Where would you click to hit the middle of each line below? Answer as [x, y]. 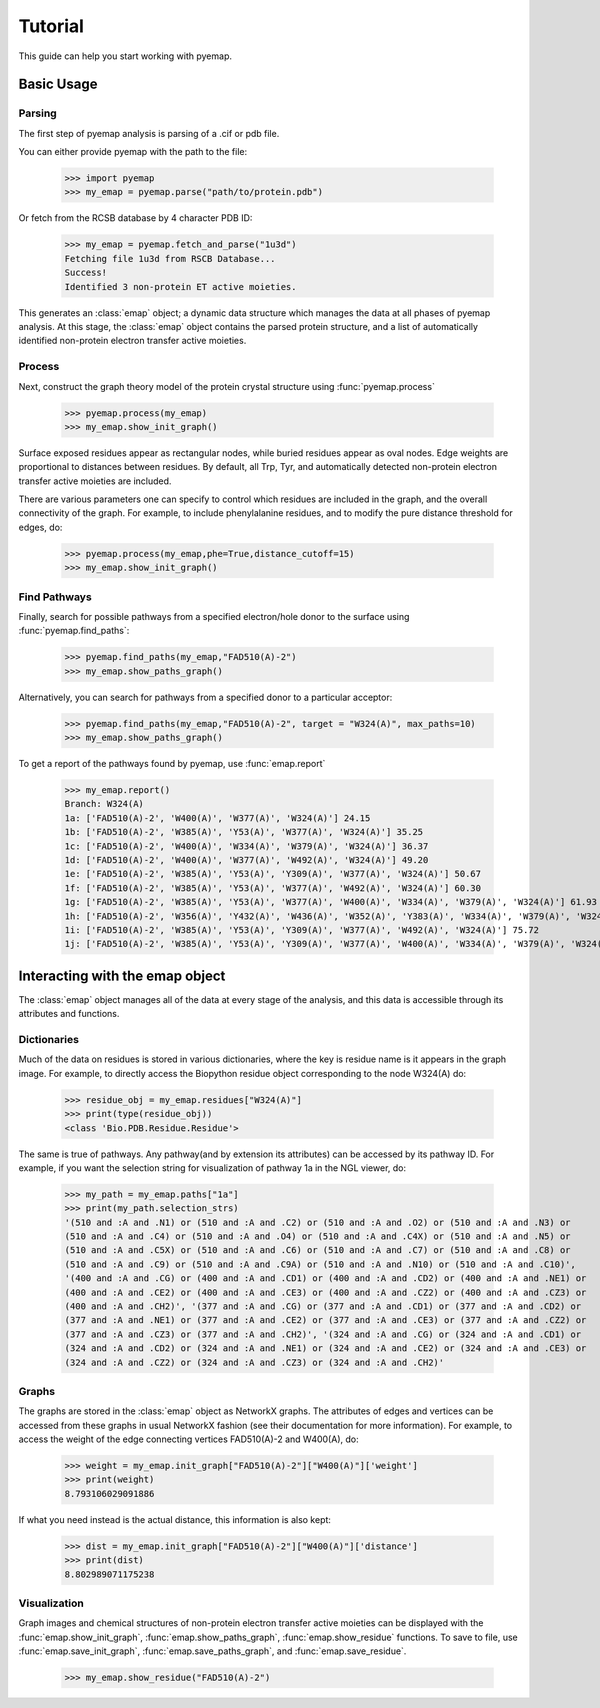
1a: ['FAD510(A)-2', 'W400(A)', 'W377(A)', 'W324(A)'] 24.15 [217, 818]
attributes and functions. [69, 1014]
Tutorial [51, 26]
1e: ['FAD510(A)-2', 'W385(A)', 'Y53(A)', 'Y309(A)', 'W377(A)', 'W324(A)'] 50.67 [273, 874]
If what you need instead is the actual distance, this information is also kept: [175, 1519]
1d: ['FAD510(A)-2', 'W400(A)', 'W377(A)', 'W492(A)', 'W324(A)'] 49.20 [246, 859]
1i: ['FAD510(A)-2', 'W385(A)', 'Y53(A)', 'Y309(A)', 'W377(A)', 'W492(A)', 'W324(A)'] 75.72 [302, 929]
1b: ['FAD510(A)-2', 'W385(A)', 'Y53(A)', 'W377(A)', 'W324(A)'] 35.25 [244, 832]
